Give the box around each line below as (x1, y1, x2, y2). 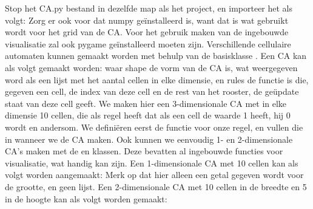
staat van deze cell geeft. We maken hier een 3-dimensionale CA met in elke (5, 97, 287, 109)
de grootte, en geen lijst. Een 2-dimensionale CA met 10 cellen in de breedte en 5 (5, 180, 307, 193)
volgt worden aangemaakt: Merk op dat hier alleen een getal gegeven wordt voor (5, 168, 304, 181)
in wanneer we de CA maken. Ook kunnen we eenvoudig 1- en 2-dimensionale (5, 132, 293, 145)
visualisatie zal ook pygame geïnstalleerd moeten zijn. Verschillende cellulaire (5, 37, 291, 50)
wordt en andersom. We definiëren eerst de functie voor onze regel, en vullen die (5, 120, 303, 133)
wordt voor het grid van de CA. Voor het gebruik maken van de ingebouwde (5, 26, 289, 38)
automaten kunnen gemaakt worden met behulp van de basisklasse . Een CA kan (5, 49, 307, 62)
